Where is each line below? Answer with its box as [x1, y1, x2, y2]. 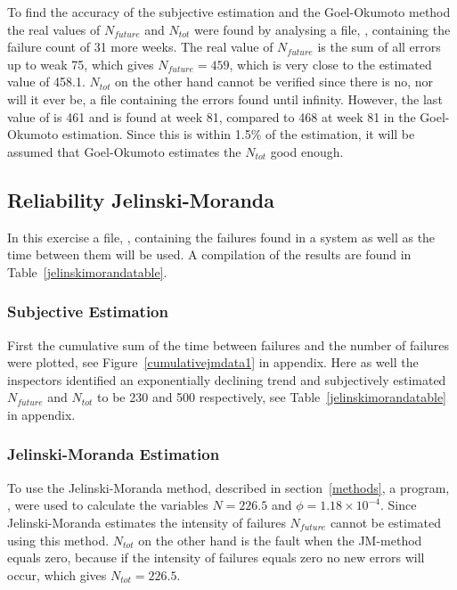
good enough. [270, 142, 344, 160]
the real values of [7, 20, 101, 38]
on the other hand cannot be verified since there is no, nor [115, 72, 434, 91]
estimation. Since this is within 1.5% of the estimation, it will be [61, 125, 415, 143]
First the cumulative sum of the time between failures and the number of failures [7, 335, 450, 354]
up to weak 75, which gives [7, 54, 154, 73]
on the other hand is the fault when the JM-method [138, 530, 422, 549]
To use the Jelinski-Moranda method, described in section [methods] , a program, [7, 478, 450, 496]
